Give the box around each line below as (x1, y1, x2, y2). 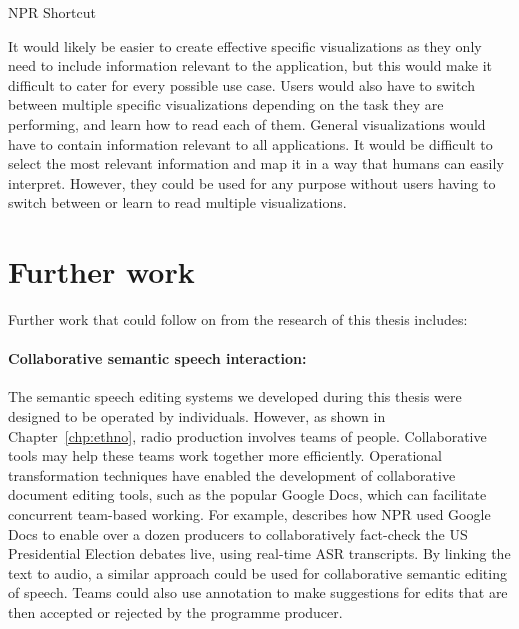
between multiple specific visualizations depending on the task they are (8, 94, 444, 115)
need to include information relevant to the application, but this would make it (8, 55, 492, 76)
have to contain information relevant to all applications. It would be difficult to (8, 133, 493, 154)
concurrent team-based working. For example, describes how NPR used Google (8, 504, 491, 525)
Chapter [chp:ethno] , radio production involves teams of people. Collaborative (8, 425, 487, 446)
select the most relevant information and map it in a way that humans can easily (8, 153, 504, 174)
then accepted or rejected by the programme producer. (8, 601, 343, 622)
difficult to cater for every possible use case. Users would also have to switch (8, 74, 475, 95)
